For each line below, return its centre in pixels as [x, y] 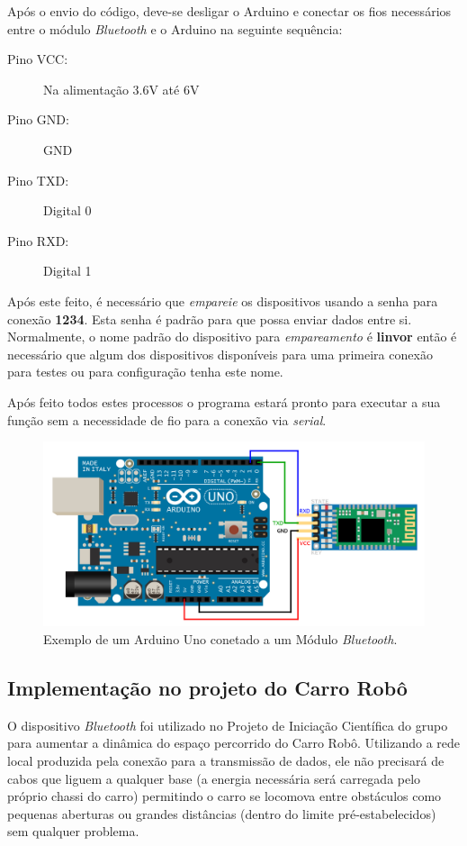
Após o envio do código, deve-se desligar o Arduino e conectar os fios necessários [229, 11]
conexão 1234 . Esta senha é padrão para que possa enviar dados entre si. [210, 318]
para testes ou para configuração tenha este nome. [145, 372]
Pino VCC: [38, 59]
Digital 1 [67, 271]
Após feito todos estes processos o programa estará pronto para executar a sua [224, 401]
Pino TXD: [38, 180]
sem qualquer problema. [73, 831]
